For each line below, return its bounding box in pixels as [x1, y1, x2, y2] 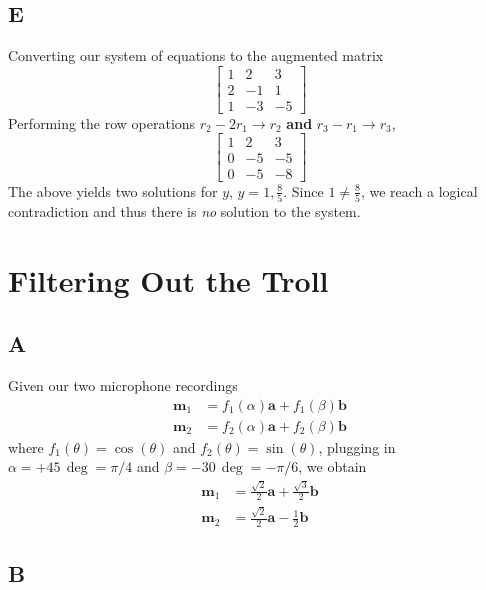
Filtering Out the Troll [8, 259, 329, 300]
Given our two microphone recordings [8, 375, 238, 396]
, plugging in [318, 436, 396, 457]
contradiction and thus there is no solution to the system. [8, 200, 361, 221]
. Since [283, 180, 324, 201]
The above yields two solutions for [8, 180, 218, 201]
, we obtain [298, 456, 367, 477]
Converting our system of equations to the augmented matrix [8, 45, 384, 66]
